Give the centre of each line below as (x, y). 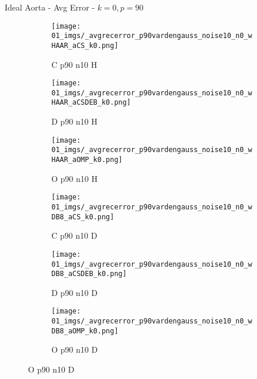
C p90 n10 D (74, 235)
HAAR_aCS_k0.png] (85, 45)
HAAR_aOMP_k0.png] (87, 160)
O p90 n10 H (74, 178)
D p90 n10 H (74, 121)
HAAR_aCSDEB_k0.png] (91, 103)
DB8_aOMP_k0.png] (85, 331)
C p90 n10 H (74, 64)
